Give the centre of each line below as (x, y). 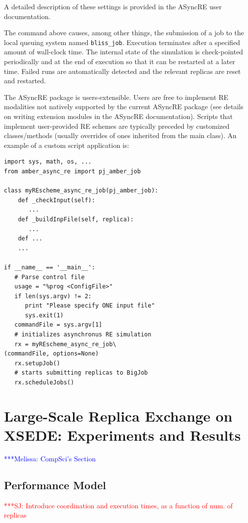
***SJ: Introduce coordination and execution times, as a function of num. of (118, 505)
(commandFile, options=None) (51, 354)
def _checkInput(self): (57, 200)
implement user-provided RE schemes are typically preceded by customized (117, 126)
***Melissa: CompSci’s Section (50, 458)
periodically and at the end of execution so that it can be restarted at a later (120, 61)
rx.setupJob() (37, 363)
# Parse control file (50, 277)
